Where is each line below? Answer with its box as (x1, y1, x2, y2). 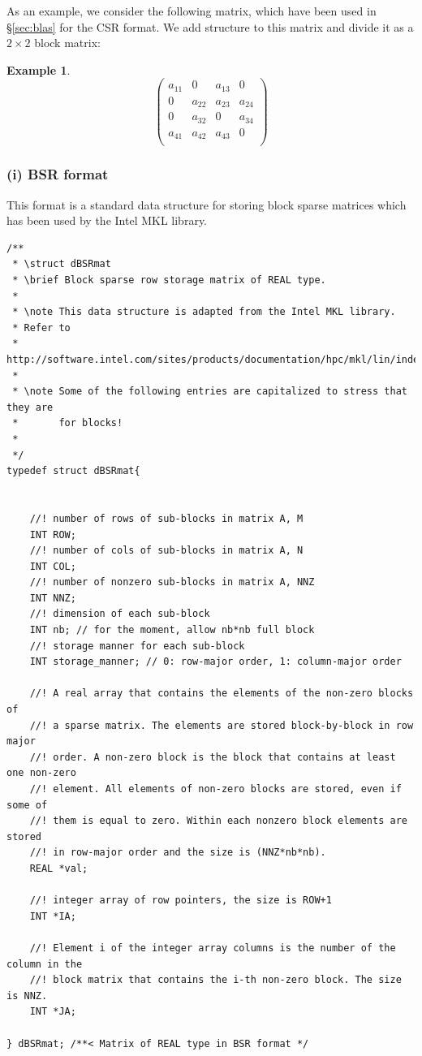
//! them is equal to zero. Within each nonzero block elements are (29, 815, 407, 827)
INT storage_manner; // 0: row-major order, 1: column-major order (29, 656, 402, 668)
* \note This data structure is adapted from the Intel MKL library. (12, 306, 396, 318)
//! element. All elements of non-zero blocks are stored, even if (29, 783, 402, 795)
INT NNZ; (29, 592, 76, 604)
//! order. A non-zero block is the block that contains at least (29, 751, 396, 763)
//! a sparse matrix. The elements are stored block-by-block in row (29, 719, 414, 731)
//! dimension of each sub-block (29, 608, 210, 620)
